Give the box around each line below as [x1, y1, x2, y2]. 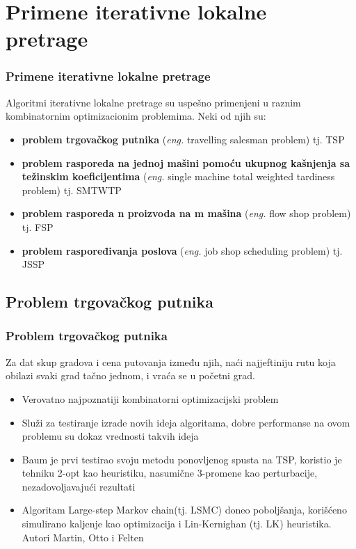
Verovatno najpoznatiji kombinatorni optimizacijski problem [22, 391, 279, 406]
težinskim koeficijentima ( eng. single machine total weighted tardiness [22, 169, 335, 184]
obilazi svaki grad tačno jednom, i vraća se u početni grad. [6, 368, 255, 383]
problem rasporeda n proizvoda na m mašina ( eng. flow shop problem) [22, 206, 351, 221]
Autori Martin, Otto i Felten [22, 530, 144, 544]
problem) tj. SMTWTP [22, 182, 122, 197]
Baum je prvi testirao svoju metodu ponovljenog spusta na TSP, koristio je [22, 452, 342, 466]
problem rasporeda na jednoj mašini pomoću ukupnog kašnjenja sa [22, 155, 350, 170]
